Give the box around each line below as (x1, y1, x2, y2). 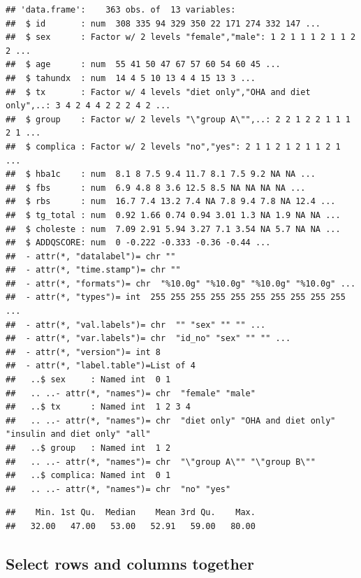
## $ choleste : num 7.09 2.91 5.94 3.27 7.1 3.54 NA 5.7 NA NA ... (6, 224, 341, 234)
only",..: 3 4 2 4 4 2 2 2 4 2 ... (6, 101, 171, 111)
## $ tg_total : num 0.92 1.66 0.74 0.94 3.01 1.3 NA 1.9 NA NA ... (6, 210, 341, 220)
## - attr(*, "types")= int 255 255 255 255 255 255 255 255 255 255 (6, 292, 346, 303)
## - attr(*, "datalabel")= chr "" (6, 251, 176, 261)
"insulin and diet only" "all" (6, 429, 151, 440)
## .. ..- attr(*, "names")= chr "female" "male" (6, 388, 256, 398)
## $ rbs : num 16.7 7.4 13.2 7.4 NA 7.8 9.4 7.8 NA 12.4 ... (6, 196, 336, 207)
